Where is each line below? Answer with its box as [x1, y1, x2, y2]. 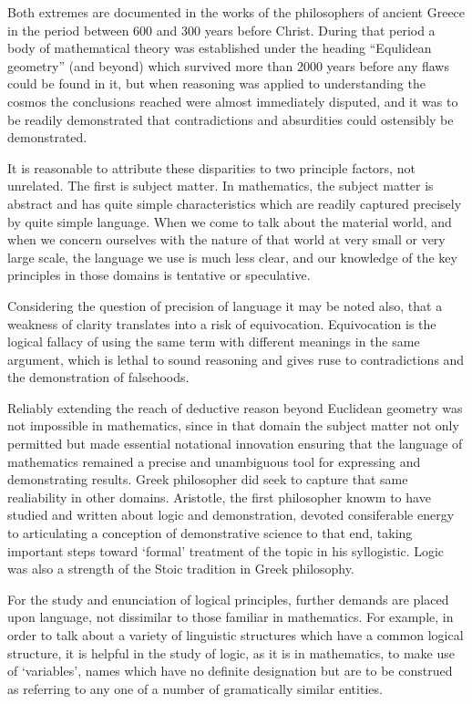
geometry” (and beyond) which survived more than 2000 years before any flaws [7, 56, 449, 75]
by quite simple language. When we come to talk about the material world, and [7, 212, 452, 231]
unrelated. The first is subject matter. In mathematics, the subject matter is [7, 176, 434, 195]
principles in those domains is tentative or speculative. [7, 265, 311, 285]
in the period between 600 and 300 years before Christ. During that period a [7, 20, 436, 39]
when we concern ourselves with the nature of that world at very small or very [7, 230, 446, 249]
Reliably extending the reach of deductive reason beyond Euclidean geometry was [7, 398, 463, 417]
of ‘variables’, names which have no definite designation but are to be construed [7, 661, 453, 680]
